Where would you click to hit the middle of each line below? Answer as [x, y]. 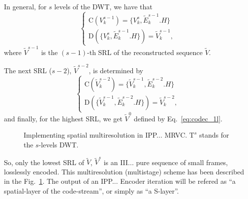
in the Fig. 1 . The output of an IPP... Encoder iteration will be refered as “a [120, 181]
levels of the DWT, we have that [103, 6]
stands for [214, 135]
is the [49, 52]
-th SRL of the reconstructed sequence [145, 52]
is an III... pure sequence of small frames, [166, 162]
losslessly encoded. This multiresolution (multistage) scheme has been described [124, 171]
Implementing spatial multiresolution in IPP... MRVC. [106, 135]
